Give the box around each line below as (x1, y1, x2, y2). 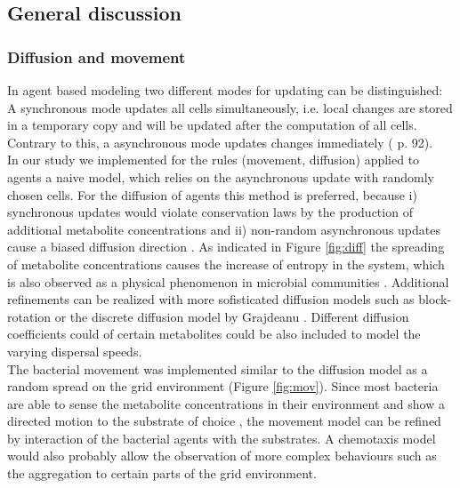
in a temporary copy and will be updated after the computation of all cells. (7, 116, 417, 134)
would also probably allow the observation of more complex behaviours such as (7, 446, 437, 465)
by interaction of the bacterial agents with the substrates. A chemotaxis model (7, 428, 436, 447)
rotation (7, 307, 52, 325)
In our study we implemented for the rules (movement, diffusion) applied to (7, 150, 420, 169)
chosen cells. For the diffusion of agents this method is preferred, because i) (7, 185, 417, 204)
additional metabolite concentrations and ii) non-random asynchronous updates (7, 220, 440, 238)
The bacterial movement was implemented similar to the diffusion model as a (7, 359, 428, 378)
